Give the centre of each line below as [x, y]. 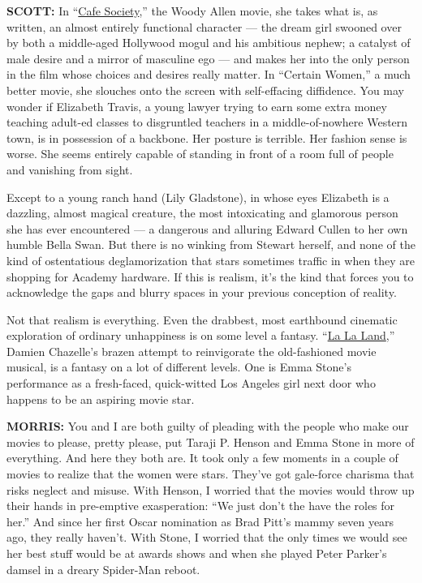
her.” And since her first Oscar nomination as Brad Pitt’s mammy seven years [200, 521]
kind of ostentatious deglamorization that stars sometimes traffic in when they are [211, 260]
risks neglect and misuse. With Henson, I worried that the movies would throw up [211, 489]
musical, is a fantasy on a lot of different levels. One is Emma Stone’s [179, 367]
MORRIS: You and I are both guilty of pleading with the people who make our [208, 426]
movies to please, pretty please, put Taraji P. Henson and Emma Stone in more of [211, 442]
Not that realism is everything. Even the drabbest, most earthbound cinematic [202, 319]
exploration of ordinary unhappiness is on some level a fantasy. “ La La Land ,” [201, 335]
